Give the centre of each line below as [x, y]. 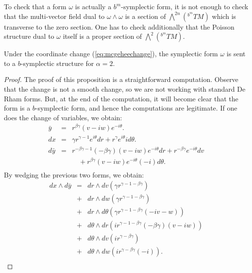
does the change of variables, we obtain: [63, 117]
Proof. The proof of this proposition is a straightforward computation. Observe [121, 79]
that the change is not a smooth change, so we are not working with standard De [125, 88]
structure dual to [29, 36]
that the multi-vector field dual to [54, 16]
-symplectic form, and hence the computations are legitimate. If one [136, 108]
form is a [17, 108]
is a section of [145, 16]
